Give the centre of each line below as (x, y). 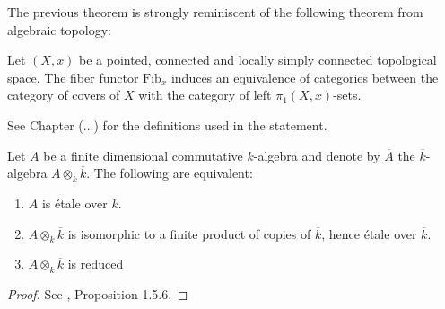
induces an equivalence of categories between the (305, 77)
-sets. (347, 95)
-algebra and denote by (317, 155)
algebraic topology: (59, 29)
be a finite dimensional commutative (143, 155)
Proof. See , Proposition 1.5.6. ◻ (98, 294)
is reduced (96, 264)
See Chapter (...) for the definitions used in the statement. (167, 124)
